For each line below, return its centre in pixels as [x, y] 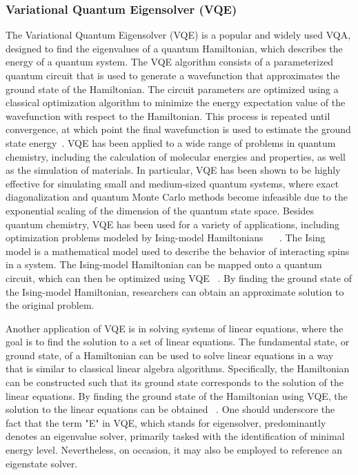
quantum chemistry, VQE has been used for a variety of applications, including [173, 224]
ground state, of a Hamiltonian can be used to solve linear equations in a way [170, 355]
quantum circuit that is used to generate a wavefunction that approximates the [173, 75]
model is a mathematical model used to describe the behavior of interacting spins [178, 251]
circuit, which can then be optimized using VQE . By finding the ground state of [179, 277]
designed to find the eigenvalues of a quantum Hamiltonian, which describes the [174, 48]
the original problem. [50, 305]
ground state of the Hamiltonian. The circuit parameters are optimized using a [172, 89]
